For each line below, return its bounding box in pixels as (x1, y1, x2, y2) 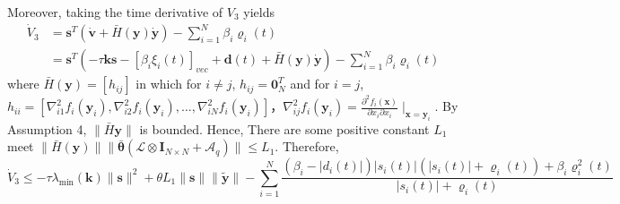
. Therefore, (275, 137, 339, 156)
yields (243, 3, 275, 21)
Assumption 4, (7, 119, 87, 138)
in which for (135, 74, 202, 93)
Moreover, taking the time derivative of (7, 3, 223, 21)
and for (290, 74, 330, 93)
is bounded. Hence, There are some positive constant (139, 119, 430, 138)
